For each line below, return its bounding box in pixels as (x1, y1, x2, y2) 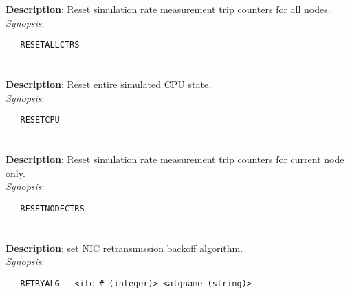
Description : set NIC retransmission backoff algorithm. (6, 240, 243, 255)
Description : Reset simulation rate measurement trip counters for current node (6, 152, 344, 167)
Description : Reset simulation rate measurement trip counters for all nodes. (6, 2, 331, 17)
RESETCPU (20, 115, 60, 125)
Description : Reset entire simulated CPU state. (6, 77, 212, 92)
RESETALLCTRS (20, 40, 80, 50)
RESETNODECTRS (20, 204, 85, 214)
